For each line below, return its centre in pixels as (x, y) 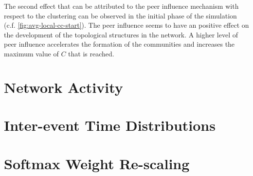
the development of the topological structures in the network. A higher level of (121, 34)
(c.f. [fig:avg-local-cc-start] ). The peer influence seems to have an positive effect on (126, 25)
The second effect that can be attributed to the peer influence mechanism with (121, 6)
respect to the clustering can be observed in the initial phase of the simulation (120, 15)
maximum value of (31, 53)
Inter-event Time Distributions (110, 125)
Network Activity (63, 87)
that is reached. (91, 53)
